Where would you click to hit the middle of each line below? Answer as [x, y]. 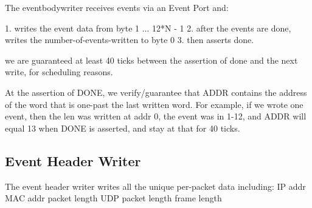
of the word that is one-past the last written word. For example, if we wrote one [154, 104]
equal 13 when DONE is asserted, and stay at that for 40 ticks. [123, 128]
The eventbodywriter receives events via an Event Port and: [117, 7]
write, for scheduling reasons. [59, 72]
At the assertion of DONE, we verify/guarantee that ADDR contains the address [156, 92]
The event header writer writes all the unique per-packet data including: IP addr [155, 186]
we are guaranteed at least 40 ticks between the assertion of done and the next [151, 60]
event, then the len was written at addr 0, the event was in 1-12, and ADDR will [156, 116]
